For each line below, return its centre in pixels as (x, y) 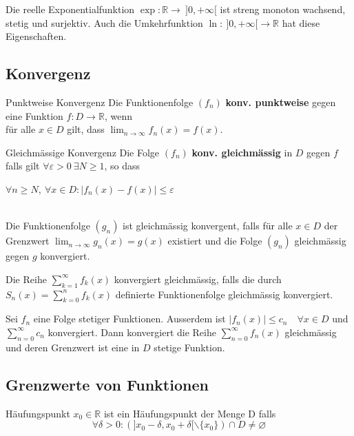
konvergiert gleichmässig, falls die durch (198, 279)
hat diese (301, 22)
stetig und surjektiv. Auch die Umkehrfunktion (104, 22)
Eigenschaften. (36, 36)
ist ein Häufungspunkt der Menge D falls (190, 413)
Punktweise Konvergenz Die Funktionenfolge (100, 102)
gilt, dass (86, 129)
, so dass (122, 166)
